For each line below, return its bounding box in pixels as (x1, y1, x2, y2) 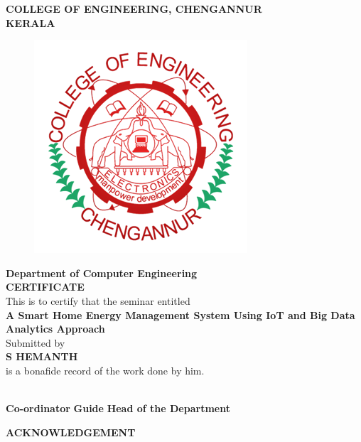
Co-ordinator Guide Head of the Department (6, 401, 230, 416)
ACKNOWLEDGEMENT (6, 424, 136, 439)
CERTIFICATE (6, 279, 85, 294)
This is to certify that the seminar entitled (6, 293, 190, 308)
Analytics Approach (6, 321, 105, 336)
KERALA (6, 15, 55, 30)
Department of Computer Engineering (6, 265, 198, 280)
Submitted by (6, 335, 65, 350)
